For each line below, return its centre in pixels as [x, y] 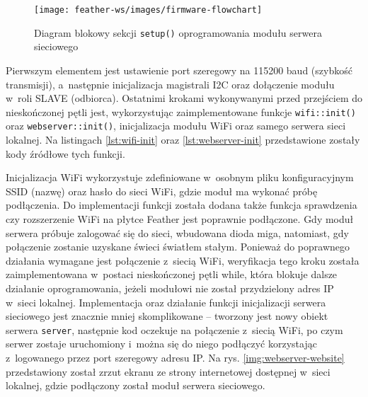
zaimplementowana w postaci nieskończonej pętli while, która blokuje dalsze [172, 274]
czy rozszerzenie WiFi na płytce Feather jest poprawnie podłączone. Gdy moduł [180, 218]
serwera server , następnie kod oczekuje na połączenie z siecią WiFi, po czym [174, 329]
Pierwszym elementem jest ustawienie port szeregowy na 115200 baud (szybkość [179, 70]
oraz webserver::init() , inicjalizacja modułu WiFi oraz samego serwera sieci [176, 126]
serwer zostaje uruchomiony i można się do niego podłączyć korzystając [161, 344]
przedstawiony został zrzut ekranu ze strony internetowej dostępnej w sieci [168, 371]
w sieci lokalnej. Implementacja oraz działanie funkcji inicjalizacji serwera [166, 302]
